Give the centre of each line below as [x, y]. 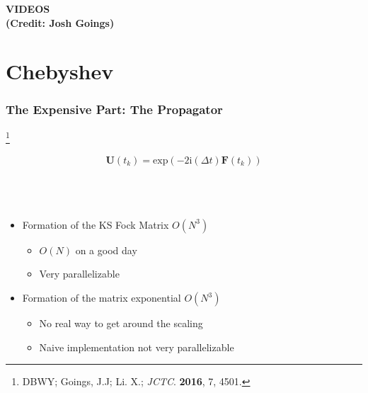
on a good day [106, 250]
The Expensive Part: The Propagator [114, 109]
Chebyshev [60, 71]
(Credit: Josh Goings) [60, 22]
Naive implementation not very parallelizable [137, 347]
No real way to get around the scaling [121, 323]
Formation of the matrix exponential [102, 297]
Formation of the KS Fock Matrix [96, 224]
